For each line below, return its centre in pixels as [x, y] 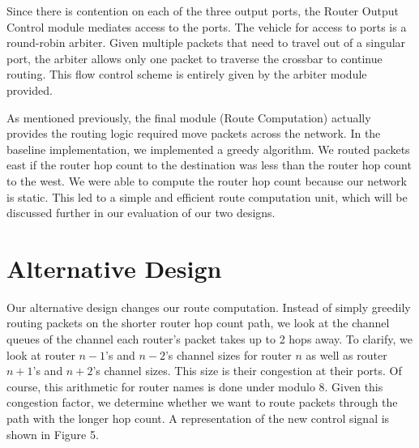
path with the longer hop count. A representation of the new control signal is [198, 418]
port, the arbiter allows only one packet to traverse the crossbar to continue [195, 58]
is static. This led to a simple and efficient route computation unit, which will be [207, 196]
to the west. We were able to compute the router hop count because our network [207, 180]
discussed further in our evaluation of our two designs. [141, 213]
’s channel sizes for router [228, 354]
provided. [30, 90]
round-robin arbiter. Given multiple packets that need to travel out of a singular [206, 43]
